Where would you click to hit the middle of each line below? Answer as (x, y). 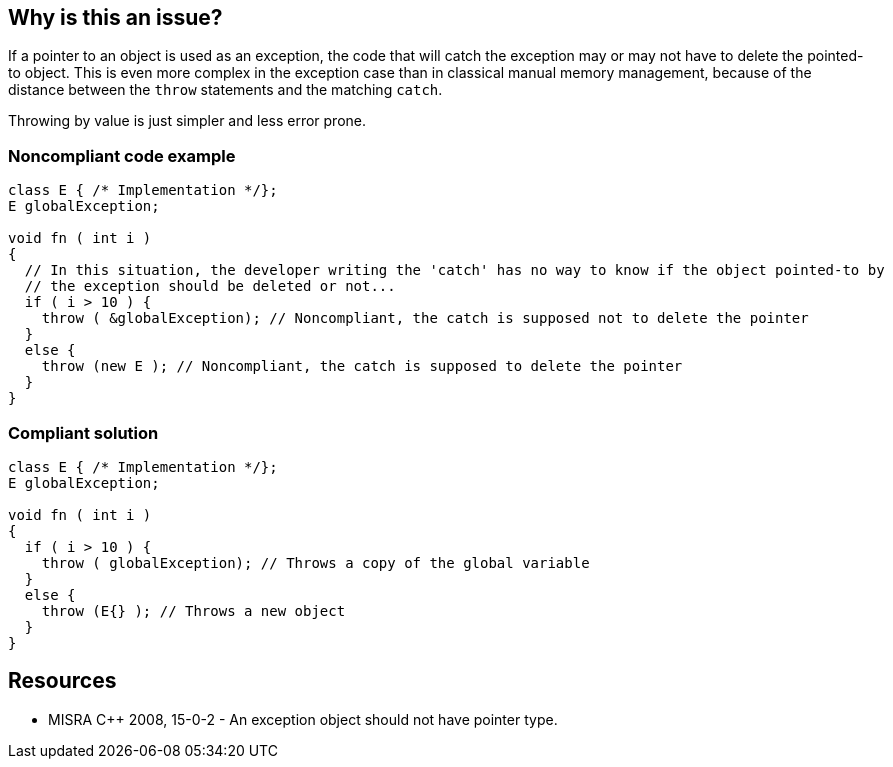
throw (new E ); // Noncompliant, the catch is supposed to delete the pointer (362, 366)
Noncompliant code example (122, 155)
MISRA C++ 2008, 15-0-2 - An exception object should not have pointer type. (303, 719)
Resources (62, 681)
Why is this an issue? (115, 17)
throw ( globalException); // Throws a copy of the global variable (315, 562)
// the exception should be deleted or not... (210, 286)
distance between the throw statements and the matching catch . (225, 90)
